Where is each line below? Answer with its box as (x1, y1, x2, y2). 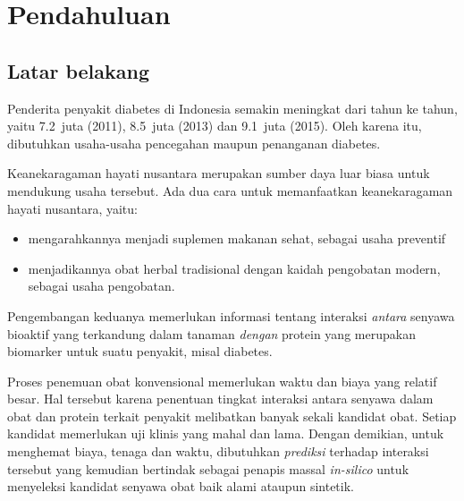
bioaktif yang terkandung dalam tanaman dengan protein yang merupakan (7, 324, 416, 343)
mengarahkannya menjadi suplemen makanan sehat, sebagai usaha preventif (28, 229, 446, 248)
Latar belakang (7, 56, 149, 84)
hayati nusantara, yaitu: (7, 199, 138, 217)
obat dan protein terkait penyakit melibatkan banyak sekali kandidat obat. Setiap (7, 406, 457, 425)
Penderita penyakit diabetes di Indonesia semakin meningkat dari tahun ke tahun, (7, 98, 458, 117)
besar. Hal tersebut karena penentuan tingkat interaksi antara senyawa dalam (7, 389, 434, 408)
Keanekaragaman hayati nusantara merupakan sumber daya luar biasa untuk (7, 164, 430, 183)
